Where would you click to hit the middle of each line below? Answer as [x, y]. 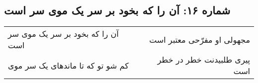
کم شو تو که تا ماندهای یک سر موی [68, 65]
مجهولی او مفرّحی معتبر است [199, 39]
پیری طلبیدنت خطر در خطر [204, 60]
